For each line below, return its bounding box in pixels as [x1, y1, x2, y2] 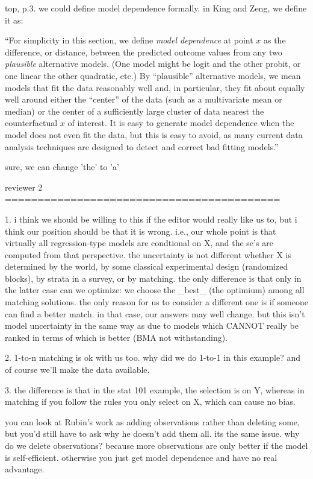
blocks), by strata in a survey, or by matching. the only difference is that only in [5, 271, 302, 284]
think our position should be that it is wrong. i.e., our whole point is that [5, 224, 276, 237]
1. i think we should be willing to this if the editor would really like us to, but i [5, 212, 297, 225]
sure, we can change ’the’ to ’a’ [5, 160, 119, 173]
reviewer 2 [5, 180, 43, 193]
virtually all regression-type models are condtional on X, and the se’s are [5, 236, 273, 249]
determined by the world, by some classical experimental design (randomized [5, 260, 288, 273]
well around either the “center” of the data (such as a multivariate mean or [5, 93, 282, 106]
